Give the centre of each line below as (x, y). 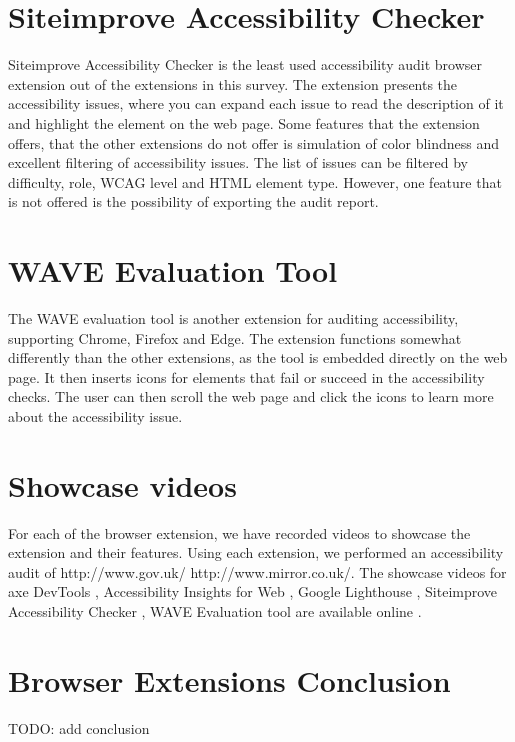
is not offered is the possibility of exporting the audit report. (193, 201)
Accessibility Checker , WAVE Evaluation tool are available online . (215, 611)
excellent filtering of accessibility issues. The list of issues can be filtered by (238, 162)
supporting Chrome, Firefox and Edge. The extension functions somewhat (235, 337)
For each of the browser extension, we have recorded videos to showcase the (239, 532)
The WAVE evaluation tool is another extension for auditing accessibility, (233, 318)
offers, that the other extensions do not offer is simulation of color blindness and (254, 142)
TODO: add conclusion (79, 727)
